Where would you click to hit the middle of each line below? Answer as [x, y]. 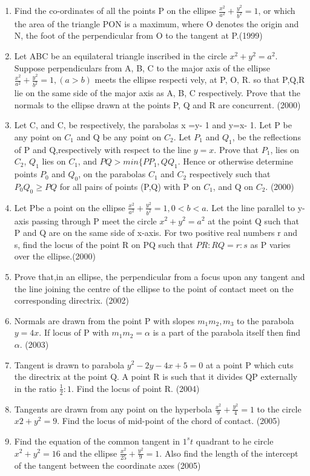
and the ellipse [90, 453]
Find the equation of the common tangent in [97, 441]
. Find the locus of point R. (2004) [135, 388]
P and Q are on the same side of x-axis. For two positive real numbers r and [156, 233]
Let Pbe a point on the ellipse [70, 207]
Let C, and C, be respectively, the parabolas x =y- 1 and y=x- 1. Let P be [153, 125]
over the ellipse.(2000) [55, 256]
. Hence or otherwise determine [236, 161]
